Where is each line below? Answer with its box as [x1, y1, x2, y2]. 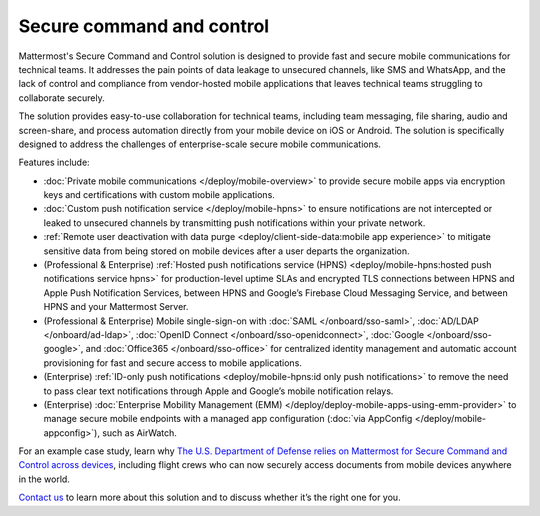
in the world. [18, 473, 70, 485]
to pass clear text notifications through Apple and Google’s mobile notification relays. [43, 385, 394, 397]
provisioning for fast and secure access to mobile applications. [43, 356, 302, 369]
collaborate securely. [18, 91, 105, 104]
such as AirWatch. [101, 426, 177, 439]
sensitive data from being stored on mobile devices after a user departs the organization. [43, 245, 410, 257]
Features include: [18, 156, 90, 169]
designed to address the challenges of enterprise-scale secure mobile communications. [18, 138, 382, 150]
